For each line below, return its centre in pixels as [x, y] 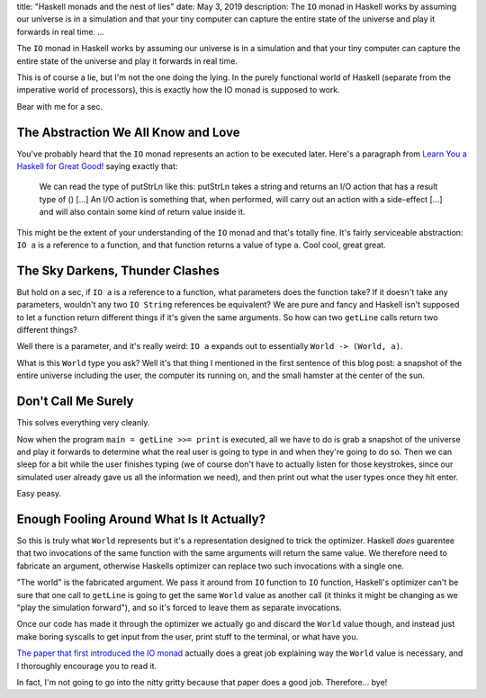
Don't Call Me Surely [75, 402]
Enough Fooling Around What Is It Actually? [141, 519]
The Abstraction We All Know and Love [128, 132]
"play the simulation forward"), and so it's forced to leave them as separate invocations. [179, 607]
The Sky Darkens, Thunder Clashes [118, 270]
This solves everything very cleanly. [83, 423]
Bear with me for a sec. [60, 106]
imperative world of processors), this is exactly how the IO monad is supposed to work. [179, 90]
